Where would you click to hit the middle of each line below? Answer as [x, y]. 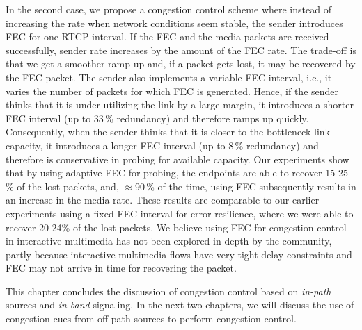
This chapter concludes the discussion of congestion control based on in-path [168, 291]
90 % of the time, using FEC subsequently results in [245, 186]
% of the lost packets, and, [62, 186]
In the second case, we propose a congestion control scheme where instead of [168, 9]
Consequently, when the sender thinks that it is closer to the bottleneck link [168, 132]
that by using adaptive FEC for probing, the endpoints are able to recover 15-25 [177, 173]
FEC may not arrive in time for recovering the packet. [121, 268]
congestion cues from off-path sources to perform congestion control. [151, 319]
